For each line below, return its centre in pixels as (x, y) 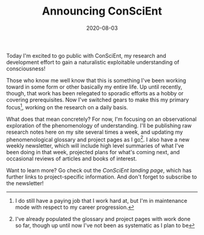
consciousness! (26, 69)
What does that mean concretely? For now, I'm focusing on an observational (102, 119)
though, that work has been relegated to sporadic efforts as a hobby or (95, 93)
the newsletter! (25, 183)
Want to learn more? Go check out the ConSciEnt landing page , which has (99, 171)
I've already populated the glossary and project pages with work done (103, 219)
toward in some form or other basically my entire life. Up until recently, (94, 87)
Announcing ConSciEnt (102, 11)
